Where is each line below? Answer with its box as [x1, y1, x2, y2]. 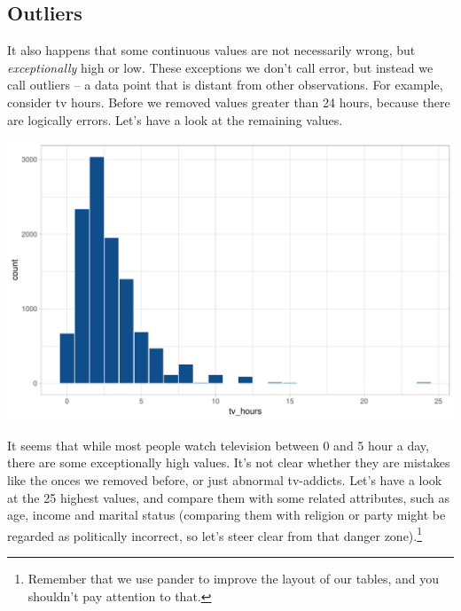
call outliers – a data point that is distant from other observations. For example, [7, 75, 443, 94]
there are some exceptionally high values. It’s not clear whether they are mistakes [7, 453, 450, 472]
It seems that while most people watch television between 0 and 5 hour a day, [7, 435, 429, 454]
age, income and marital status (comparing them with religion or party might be [7, 505, 446, 524]
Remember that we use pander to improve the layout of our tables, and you [27, 568, 440, 587]
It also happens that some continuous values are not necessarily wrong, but [7, 41, 416, 59]
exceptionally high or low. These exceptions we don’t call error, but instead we [7, 58, 434, 76]
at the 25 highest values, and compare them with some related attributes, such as [7, 488, 450, 506]
